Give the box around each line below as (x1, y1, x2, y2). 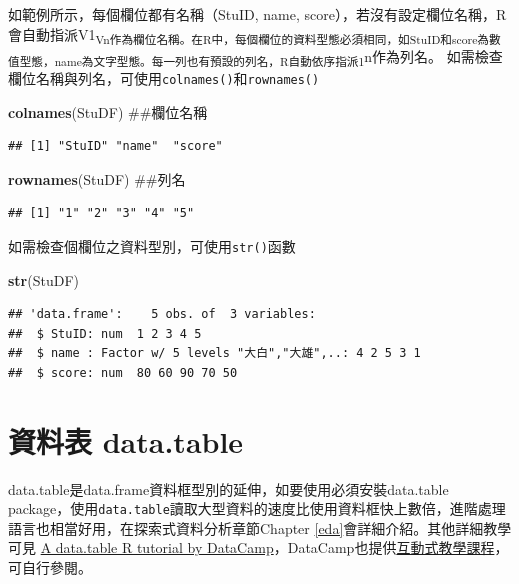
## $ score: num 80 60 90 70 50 (8, 365, 238, 380)
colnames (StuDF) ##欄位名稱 (8, 101, 208, 122)
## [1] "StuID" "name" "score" (8, 139, 223, 154)
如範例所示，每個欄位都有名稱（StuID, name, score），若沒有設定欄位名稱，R (8, 4, 507, 24)
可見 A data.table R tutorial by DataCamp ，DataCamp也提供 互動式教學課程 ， (8, 537, 509, 558)
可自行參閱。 (8, 557, 92, 578)
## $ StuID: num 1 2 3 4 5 (8, 326, 202, 341)
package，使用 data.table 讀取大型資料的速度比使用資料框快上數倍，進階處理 (8, 498, 506, 519)
